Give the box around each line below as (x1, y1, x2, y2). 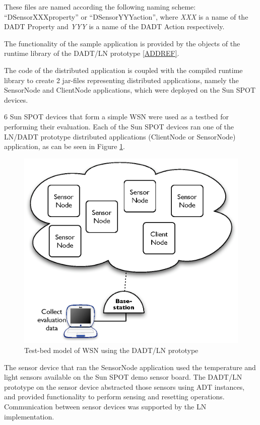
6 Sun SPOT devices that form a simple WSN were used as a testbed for (4, 111, 229, 122)
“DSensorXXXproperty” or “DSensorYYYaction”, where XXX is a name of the (4, 11, 248, 22)
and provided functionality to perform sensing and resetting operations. (4, 391, 225, 402)
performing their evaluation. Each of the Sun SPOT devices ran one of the (4, 121, 234, 131)
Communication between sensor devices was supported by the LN (4, 401, 207, 412)
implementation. (4, 411, 54, 421)
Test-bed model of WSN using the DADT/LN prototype (24, 345, 199, 356)
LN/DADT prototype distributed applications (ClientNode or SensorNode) (4, 131, 236, 141)
